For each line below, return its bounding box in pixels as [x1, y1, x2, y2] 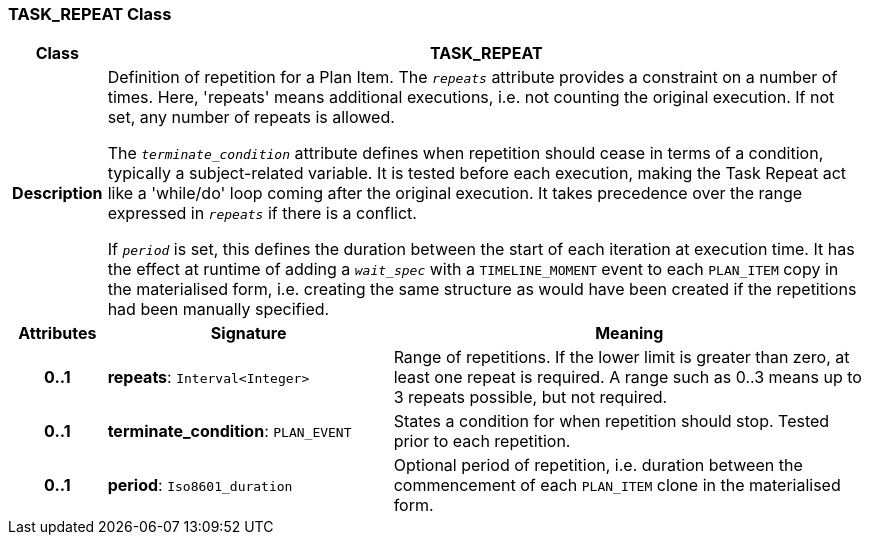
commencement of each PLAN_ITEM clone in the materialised [393, 475, 841, 496]
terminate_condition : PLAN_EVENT [107, 421, 352, 442]
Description [12, 183, 103, 204]
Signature [210, 323, 287, 344]
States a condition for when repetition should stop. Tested [393, 411, 830, 432]
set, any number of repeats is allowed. [107, 107, 395, 128]
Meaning [595, 323, 664, 344]
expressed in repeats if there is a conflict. [107, 203, 417, 224]
